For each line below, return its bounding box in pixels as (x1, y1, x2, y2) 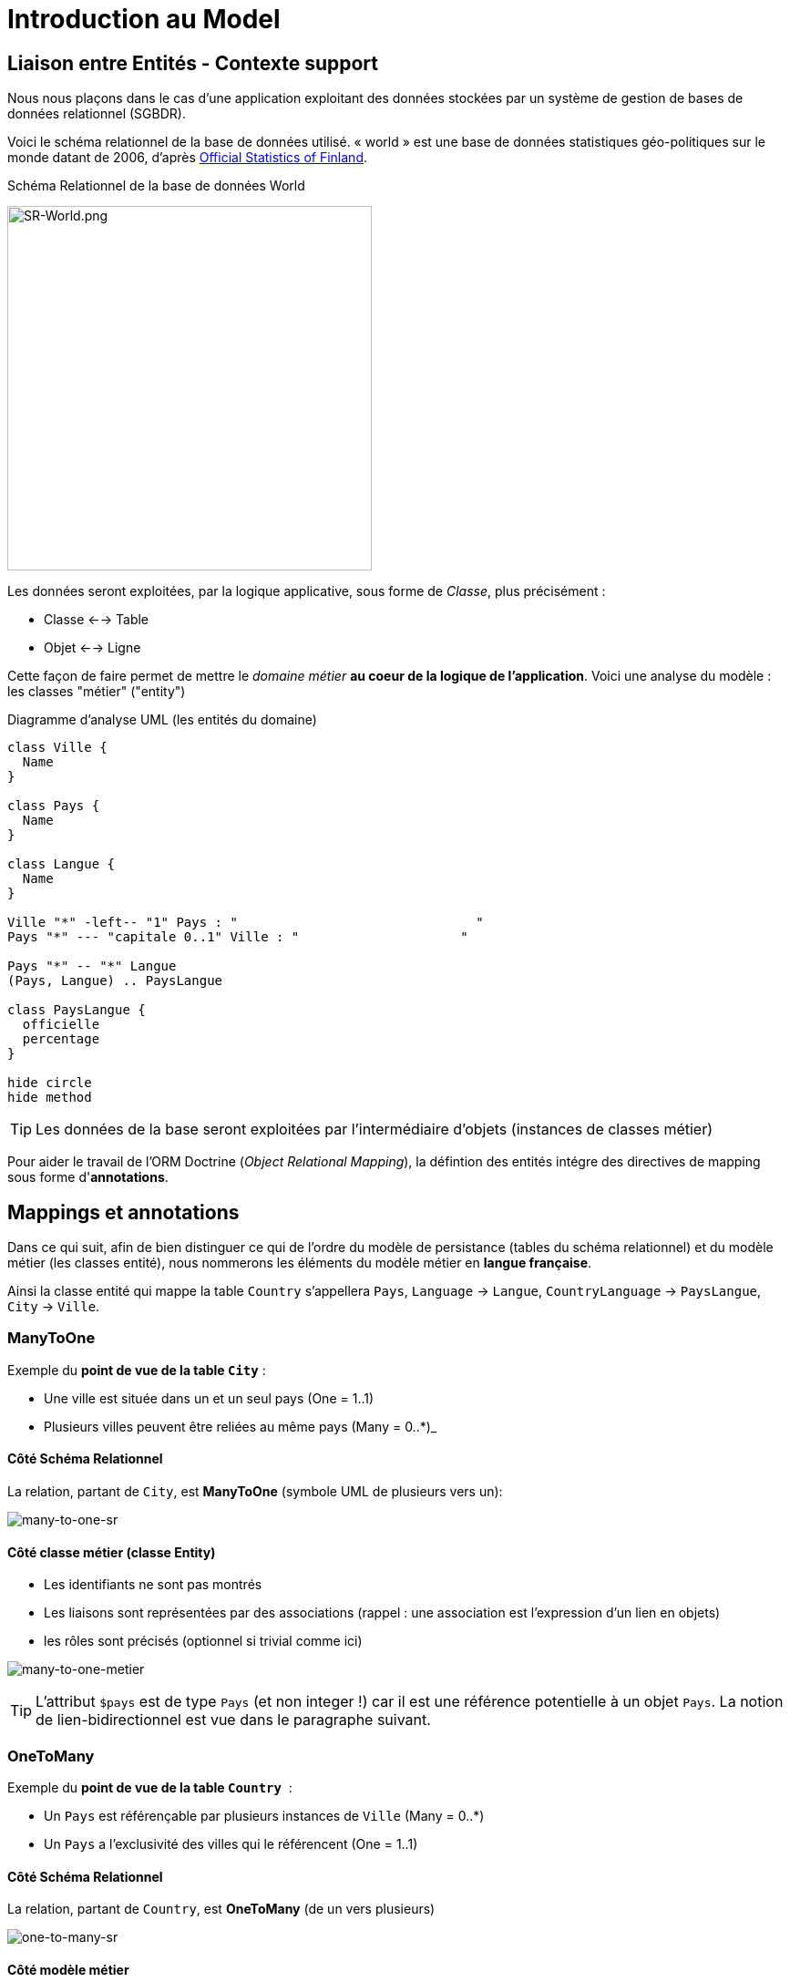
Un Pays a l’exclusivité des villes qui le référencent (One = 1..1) (44, 1835, 418, 1852)
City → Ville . (7, 1299, 100, 1315)
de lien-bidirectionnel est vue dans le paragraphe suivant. (36, 1710, 431, 1730)
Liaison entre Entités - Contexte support (7, 51, 379, 75)
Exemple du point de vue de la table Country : (7, 1779, 292, 1795)
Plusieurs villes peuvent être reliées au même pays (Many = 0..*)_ (44, 1418, 437, 1434)
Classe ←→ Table (44, 611, 149, 628)
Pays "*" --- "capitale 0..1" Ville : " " (7, 929, 468, 945)
